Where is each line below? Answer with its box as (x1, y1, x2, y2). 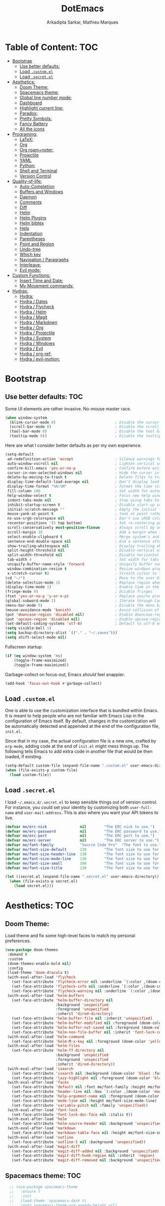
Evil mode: (19, 267, 41, 273)
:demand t (7, 952, 27, 957)
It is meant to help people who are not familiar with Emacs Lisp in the (5, 713, 144, 719)
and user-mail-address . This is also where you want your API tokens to (15, 809, 159, 815)
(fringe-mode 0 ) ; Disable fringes (5, 589, 153, 594)
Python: (19, 162, 36, 168)
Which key (19, 251, 41, 257)
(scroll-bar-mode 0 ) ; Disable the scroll (9, 424, 160, 430)
